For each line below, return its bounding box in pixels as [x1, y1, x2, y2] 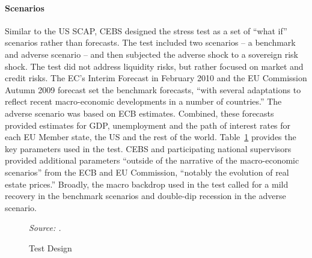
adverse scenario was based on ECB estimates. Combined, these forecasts [5, 106, 274, 119]
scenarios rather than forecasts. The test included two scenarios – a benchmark [5, 36, 296, 49]
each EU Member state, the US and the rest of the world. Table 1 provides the [5, 131, 296, 143]
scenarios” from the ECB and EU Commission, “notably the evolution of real [5, 165, 289, 178]
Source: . [29, 221, 61, 234]
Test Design [29, 241, 72, 254]
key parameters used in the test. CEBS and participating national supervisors [5, 142, 292, 155]
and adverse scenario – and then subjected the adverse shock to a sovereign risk [5, 48, 298, 60]
